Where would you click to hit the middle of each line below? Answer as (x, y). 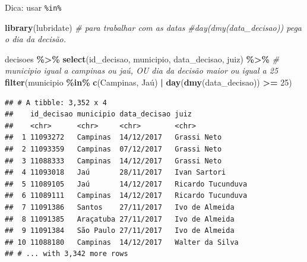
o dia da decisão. (36, 39)
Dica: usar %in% (33, 7)
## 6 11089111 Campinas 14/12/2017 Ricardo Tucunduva (126, 196)
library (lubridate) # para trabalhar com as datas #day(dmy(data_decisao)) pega (153, 27)
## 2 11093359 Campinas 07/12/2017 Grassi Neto (113, 149)
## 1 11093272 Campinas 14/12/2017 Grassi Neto (113, 138)
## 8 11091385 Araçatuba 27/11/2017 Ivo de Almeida (120, 219)
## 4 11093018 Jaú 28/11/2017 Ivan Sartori (115, 173)
